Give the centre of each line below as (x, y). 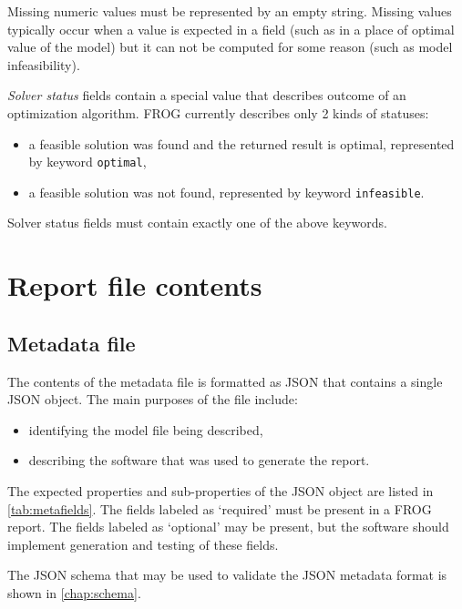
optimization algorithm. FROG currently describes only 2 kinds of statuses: (218, 112)
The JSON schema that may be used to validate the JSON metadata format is (227, 575)
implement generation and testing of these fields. (143, 544)
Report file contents (135, 285)
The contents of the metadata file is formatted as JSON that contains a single (225, 381)
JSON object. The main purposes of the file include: (153, 399)
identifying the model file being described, (146, 429)
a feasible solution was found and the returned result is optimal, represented (241, 143)
